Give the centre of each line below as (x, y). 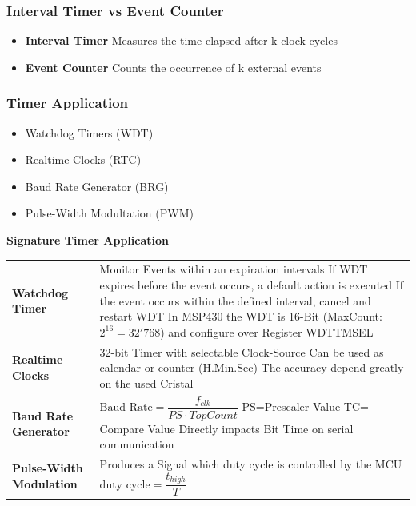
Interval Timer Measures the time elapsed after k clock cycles (181, 40)
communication (137, 444)
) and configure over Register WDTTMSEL (267, 331)
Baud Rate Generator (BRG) (97, 186)
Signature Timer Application (88, 240)
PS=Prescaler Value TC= (305, 406)
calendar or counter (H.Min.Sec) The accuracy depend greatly (252, 367)
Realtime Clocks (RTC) (83, 159)
